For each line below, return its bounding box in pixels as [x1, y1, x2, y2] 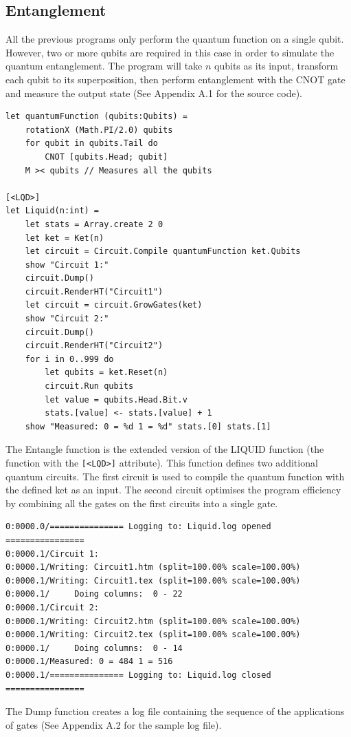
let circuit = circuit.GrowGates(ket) [25, 300, 203, 310]
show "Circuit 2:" [25, 314, 109, 324]
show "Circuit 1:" [25, 259, 109, 270]
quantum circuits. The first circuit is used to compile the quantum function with [5, 469, 345, 483]
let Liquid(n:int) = [5, 206, 100, 216]
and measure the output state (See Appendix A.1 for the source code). [5, 85, 303, 100]
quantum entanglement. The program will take [5, 58, 203, 73]
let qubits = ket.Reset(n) [45, 367, 168, 378]
